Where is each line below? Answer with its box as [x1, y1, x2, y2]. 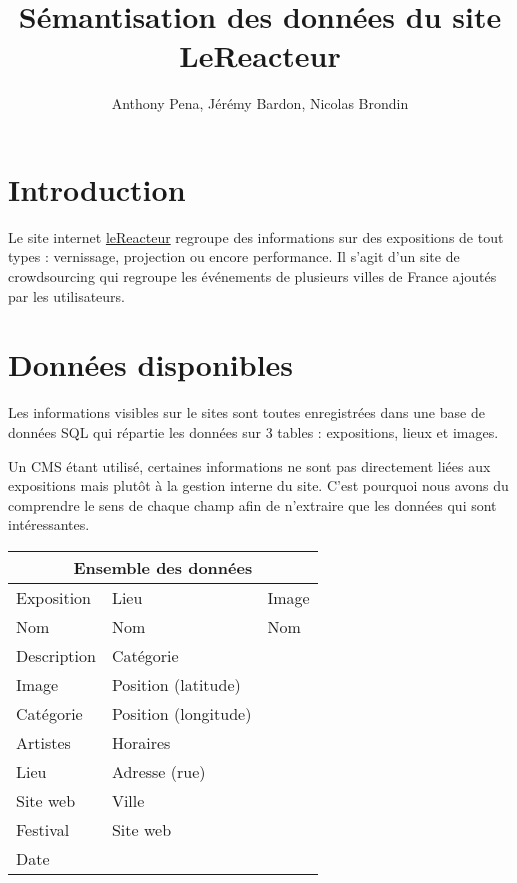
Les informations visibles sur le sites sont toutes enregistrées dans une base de [8, 402, 485, 423]
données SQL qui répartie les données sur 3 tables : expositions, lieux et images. [8, 421, 499, 442]
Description [16, 643, 96, 667]
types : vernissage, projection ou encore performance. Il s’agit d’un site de [8, 246, 460, 267]
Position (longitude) [111, 701, 252, 725]
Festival [16, 817, 70, 841]
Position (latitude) [111, 672, 241, 696]
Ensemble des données [73, 555, 253, 579]
